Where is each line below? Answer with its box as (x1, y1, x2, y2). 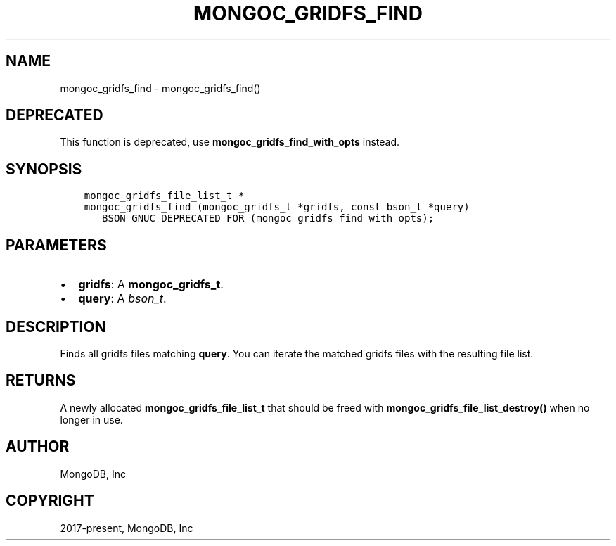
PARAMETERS (6, 236, 107, 254)
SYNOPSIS (6, 160, 82, 178)
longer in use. (60, 413, 123, 426)
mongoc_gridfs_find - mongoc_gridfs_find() (60, 82, 261, 94)
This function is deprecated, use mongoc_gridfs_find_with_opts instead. (60, 136, 399, 148)
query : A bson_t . (78, 291, 167, 306)
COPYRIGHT (6, 492, 94, 510)
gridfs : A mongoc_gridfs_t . (78, 277, 224, 292)
